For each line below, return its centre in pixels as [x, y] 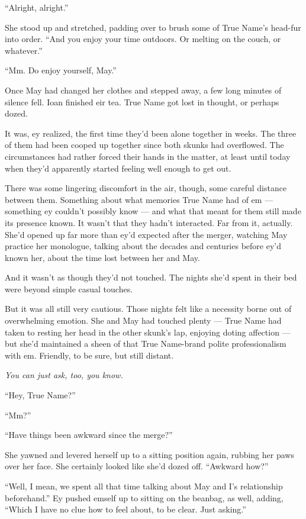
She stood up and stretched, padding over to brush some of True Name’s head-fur [153, 27]
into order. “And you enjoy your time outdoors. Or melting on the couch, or [143, 39]
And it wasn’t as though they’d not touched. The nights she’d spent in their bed [151, 277]
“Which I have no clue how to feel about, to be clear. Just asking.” [125, 509]
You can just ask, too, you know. [64, 375]
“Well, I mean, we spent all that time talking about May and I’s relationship [144, 486]
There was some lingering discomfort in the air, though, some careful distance [146, 188]
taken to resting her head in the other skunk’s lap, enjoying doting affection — [148, 332]
